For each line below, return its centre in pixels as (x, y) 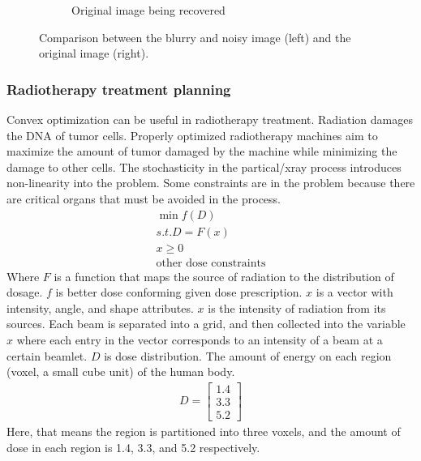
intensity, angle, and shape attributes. (100, 307)
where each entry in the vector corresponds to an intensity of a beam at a (200, 340)
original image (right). (94, 53)
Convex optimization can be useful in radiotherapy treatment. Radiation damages (210, 119)
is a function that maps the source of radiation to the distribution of (224, 276)
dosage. (25, 292)
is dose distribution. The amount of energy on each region (248, 355)
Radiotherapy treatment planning (119, 89)
